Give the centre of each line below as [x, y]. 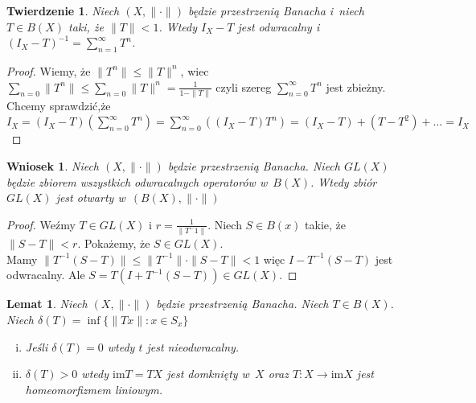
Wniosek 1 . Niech [53, 166]
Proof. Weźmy [41, 224]
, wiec [195, 70]
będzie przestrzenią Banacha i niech [276, 10]
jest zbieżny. [356, 86]
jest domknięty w [208, 374]
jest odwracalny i [279, 26]
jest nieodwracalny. [193, 346]
